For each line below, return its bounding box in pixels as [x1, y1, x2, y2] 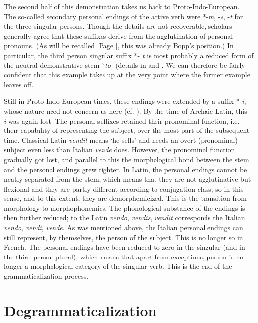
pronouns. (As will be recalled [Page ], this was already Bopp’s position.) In [4, 40, 234, 51]
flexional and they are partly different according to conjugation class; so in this [4, 183, 244, 194]
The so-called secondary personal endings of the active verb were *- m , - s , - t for [4, 11, 243, 21]
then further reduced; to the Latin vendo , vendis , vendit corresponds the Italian [4, 212, 245, 223]
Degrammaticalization [4, 300, 157, 320]
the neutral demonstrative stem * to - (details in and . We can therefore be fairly [4, 60, 245, 70]
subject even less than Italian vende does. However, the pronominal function [4, 144, 235, 155]
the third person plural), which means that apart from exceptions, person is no [4, 251, 244, 261]
